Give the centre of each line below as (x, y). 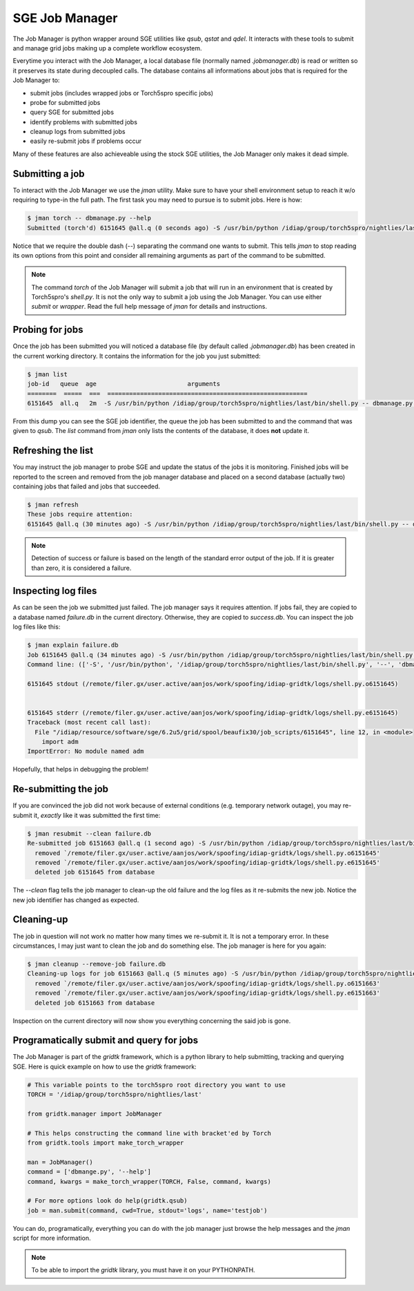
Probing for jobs (48, 330)
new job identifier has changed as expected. (76, 900)
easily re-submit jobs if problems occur (86, 141)
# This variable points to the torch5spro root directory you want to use (157, 1085)
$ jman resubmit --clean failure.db (89, 833)
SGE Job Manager (65, 18)
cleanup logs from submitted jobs (78, 132)
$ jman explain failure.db (73, 645)
